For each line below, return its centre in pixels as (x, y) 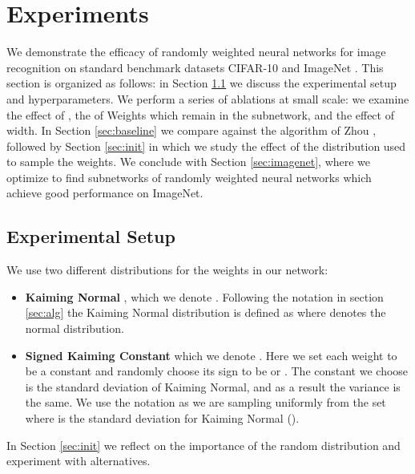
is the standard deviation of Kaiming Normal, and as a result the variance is (213, 386)
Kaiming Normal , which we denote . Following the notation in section (204, 296)
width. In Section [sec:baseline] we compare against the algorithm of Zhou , (191, 130)
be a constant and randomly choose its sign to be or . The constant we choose (217, 371)
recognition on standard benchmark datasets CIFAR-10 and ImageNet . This (195, 67)
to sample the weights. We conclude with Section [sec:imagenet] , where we (189, 162)
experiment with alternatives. (79, 461)
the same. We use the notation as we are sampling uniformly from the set (205, 402)
